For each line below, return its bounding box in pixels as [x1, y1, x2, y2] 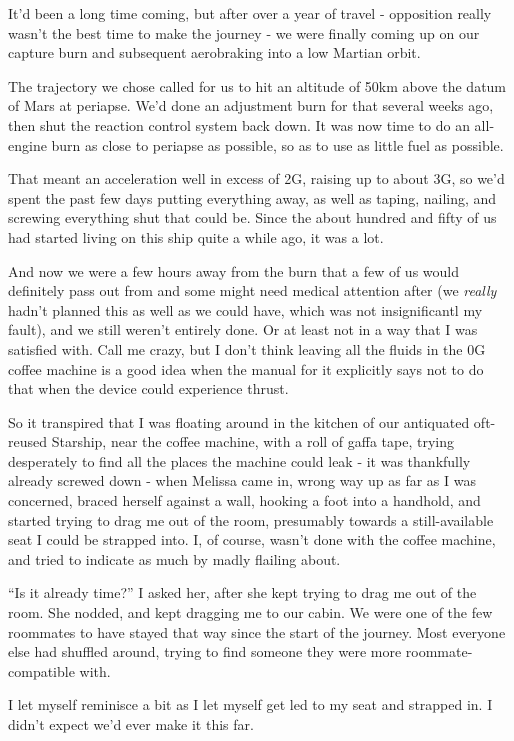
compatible [8, 660, 75, 681]
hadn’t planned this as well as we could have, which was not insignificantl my [8, 299, 483, 320]
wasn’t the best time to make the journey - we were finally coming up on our [8, 22, 480, 43]
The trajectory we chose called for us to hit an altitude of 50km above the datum [8, 75, 507, 96]
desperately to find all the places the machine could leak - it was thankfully [8, 450, 471, 471]
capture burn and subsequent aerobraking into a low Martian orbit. [8, 42, 421, 63]
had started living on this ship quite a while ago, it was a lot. [8, 226, 384, 247]
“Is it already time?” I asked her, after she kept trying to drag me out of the [8, 582, 477, 603]
